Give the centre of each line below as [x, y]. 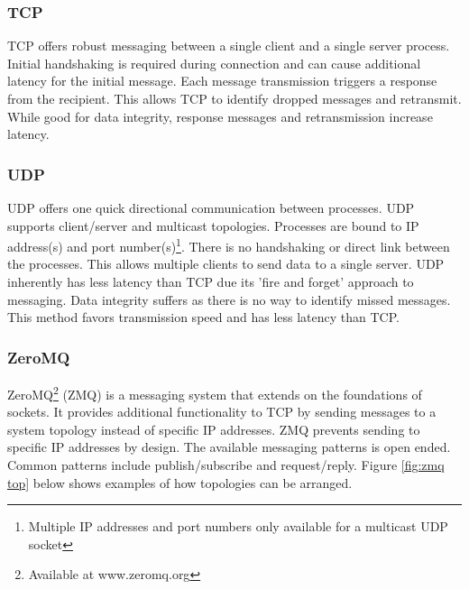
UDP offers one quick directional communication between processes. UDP [211, 207]
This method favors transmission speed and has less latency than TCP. [203, 317]
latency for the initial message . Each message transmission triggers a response [222, 81]
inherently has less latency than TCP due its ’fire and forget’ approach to [211, 282]
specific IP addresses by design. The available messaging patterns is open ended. [229, 447]
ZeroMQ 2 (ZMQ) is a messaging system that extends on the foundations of [215, 393]
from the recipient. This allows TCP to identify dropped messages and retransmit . [234, 98]
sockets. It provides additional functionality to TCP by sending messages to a [222, 412]
